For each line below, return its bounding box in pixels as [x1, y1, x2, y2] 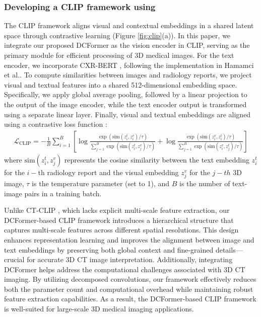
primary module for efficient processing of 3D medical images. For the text [4, 50, 234, 60]
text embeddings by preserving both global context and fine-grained [4, 244, 214, 255]
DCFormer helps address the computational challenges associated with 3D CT [4, 264, 245, 274]
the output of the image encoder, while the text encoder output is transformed [4, 99, 247, 109]
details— [215, 244, 243, 255]
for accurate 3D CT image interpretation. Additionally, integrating [27, 254, 233, 265]
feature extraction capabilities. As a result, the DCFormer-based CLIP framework [4, 293, 256, 304]
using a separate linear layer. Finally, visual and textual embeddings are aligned [4, 109, 251, 119]
